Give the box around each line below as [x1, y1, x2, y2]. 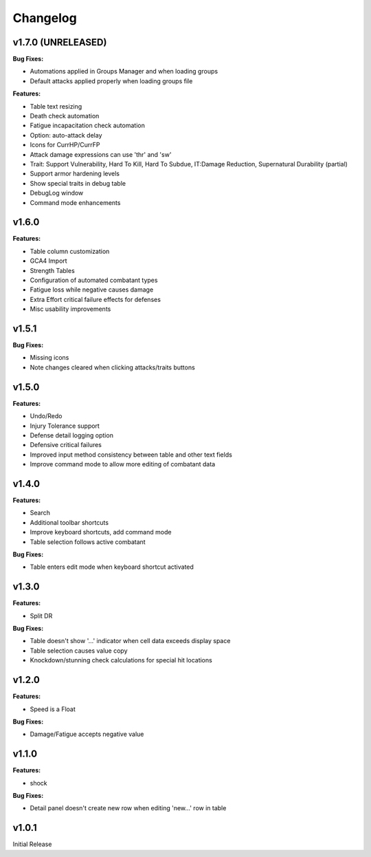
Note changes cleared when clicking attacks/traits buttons [30, 363, 195, 371]
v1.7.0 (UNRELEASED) [12, 36, 107, 48]
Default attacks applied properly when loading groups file [30, 76, 193, 85]
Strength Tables [30, 266, 75, 274]
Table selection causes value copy [30, 647, 128, 655]
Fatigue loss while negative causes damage [30, 285, 154, 294]
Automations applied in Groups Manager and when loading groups [30, 67, 218, 76]
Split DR [30, 611, 53, 620]
